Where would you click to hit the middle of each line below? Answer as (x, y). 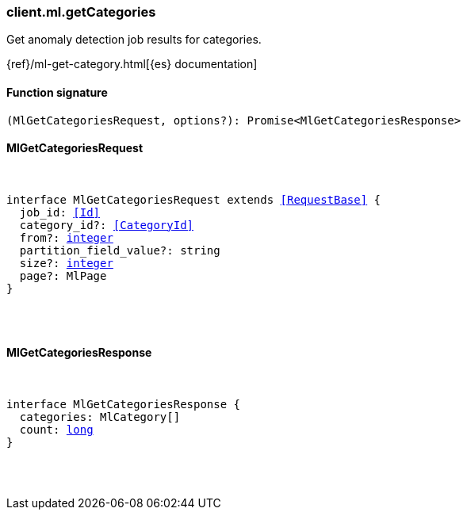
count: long (56, 430)
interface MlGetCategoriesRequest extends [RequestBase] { (194, 199)
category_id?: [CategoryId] (107, 225)
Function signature (57, 92)
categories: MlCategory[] (100, 417)
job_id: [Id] (60, 212)
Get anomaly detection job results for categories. (134, 40)
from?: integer (66, 237)
